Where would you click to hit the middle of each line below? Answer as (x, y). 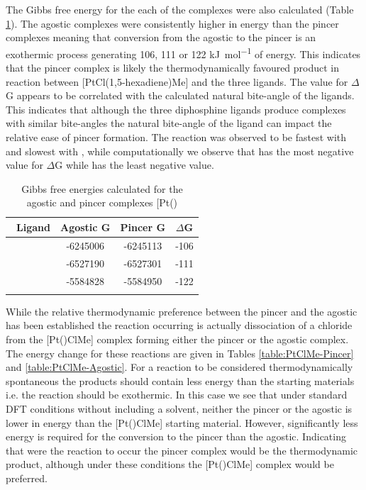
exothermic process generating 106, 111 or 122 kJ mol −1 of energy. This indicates (183, 52)
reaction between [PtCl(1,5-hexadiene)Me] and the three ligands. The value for (177, 81)
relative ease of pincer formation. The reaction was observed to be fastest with (176, 137)
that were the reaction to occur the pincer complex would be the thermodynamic (182, 450)
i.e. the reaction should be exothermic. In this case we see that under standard (177, 395)
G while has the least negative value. (134, 165)
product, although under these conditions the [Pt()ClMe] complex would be (170, 464)
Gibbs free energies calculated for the (102, 188)
